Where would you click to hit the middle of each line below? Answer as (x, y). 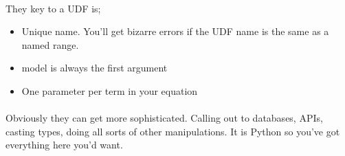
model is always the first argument (94, 68)
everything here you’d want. (64, 145)
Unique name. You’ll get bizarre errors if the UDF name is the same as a (175, 31)
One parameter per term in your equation (110, 90)
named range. (50, 44)
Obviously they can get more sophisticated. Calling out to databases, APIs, (164, 118)
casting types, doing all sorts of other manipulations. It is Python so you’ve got (173, 131)
